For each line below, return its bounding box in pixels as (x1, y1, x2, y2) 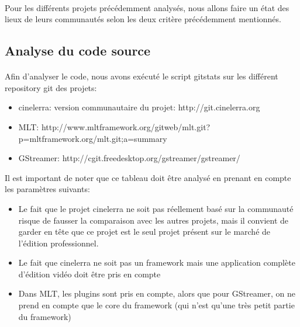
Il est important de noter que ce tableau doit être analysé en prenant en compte (5, 171, 291, 183)
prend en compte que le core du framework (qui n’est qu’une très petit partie (18, 299, 295, 311)
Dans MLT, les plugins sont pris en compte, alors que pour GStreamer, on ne (18, 287, 296, 300)
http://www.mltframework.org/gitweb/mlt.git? (41, 120, 211, 133)
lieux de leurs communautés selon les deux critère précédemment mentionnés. (5, 13, 281, 25)
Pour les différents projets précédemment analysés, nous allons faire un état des (5, 1, 289, 13)
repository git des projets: (5, 81, 97, 93)
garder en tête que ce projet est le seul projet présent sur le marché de (18, 225, 271, 238)
